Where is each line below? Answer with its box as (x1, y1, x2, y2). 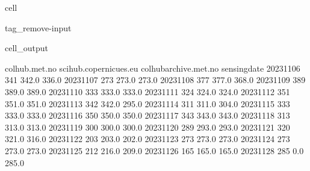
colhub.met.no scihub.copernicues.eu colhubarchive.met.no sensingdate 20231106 (5, 61, 300, 74)
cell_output (5, 42, 48, 54)
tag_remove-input (5, 21, 72, 34)
